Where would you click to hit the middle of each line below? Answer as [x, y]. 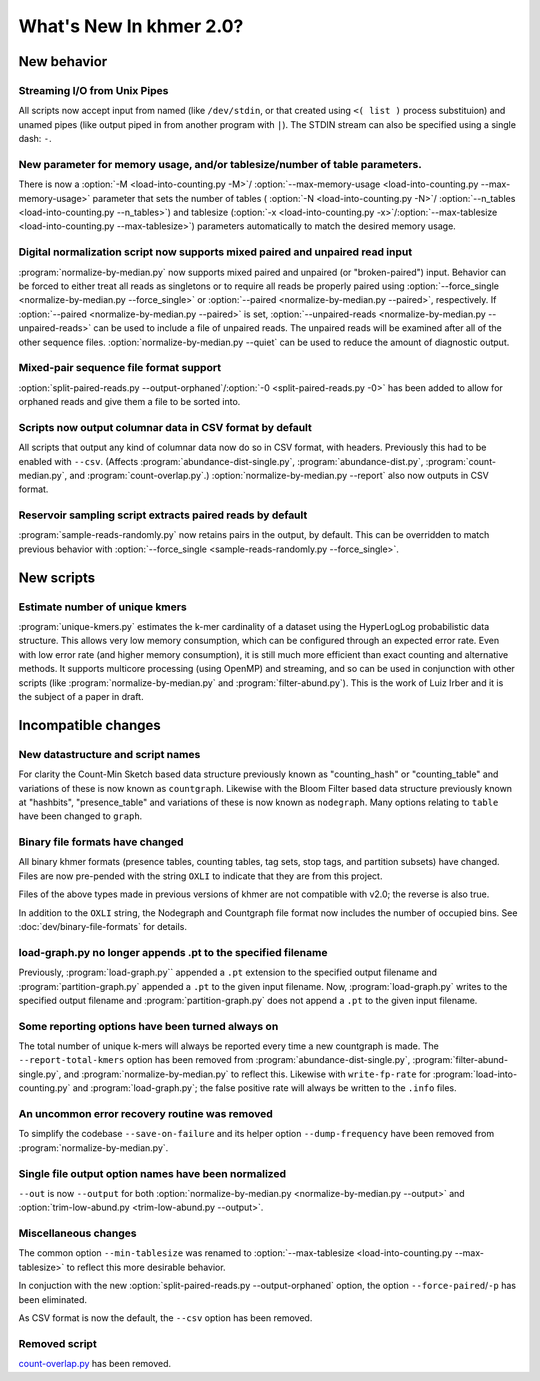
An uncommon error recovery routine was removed [146, 1114]
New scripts [57, 577]
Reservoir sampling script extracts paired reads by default [163, 515]
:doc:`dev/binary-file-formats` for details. [102, 927]
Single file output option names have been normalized [152, 1173]
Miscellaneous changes [77, 1233]
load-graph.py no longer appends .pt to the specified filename [173, 952]
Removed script [57, 1343]
